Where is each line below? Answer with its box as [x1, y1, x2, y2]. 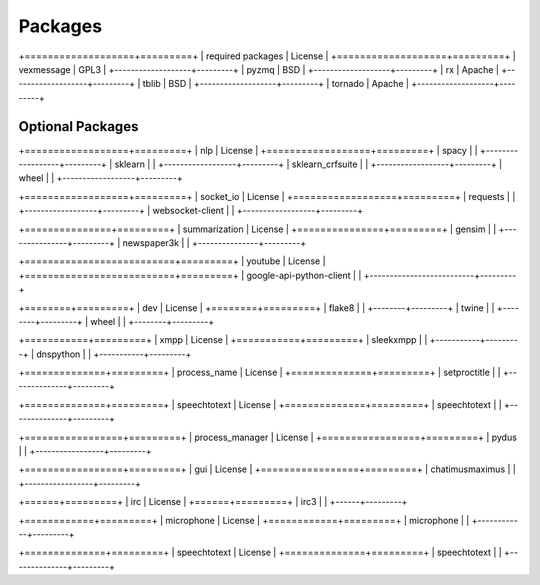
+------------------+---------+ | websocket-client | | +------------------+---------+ [18, 205, 364, 217]
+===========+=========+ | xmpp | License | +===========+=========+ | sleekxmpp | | [18, 334, 428, 346]
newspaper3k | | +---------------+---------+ [122, 236, 307, 249]
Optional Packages [18, 118, 139, 135]
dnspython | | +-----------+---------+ [36, 348, 192, 360]
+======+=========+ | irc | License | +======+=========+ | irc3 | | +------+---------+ [18, 496, 408, 508]
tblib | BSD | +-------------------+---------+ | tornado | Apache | [142, 78, 410, 90]
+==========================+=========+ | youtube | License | [18, 255, 326, 267]
